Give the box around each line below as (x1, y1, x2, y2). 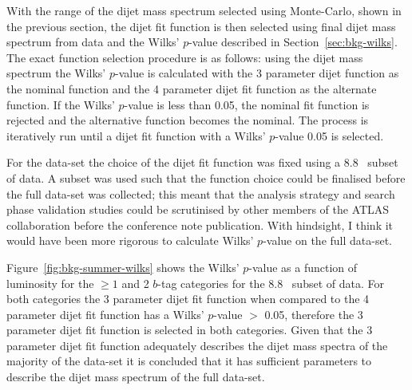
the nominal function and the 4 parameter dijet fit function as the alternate (6, 80, 377, 97)
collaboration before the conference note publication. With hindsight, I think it (6, 216, 394, 233)
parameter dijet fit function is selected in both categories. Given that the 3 (6, 321, 373, 338)
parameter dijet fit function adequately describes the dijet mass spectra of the (6, 337, 388, 353)
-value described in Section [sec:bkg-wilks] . (188, 33, 398, 50)
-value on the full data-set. (263, 232, 392, 249)
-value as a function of (248, 258, 358, 275)
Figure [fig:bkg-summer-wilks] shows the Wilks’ (6, 258, 240, 275)
